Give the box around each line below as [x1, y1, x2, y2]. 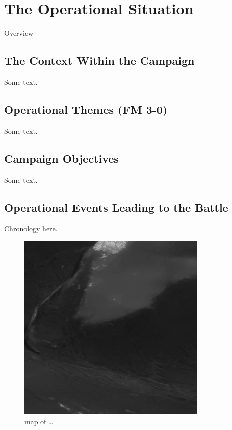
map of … [24, 416, 54, 426]
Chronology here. [4, 223, 58, 234]
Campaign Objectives [4, 150, 119, 166]
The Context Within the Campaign [4, 53, 195, 68]
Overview [4, 28, 34, 38]
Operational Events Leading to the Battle [4, 199, 228, 215]
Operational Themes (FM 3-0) [4, 101, 168, 117]
